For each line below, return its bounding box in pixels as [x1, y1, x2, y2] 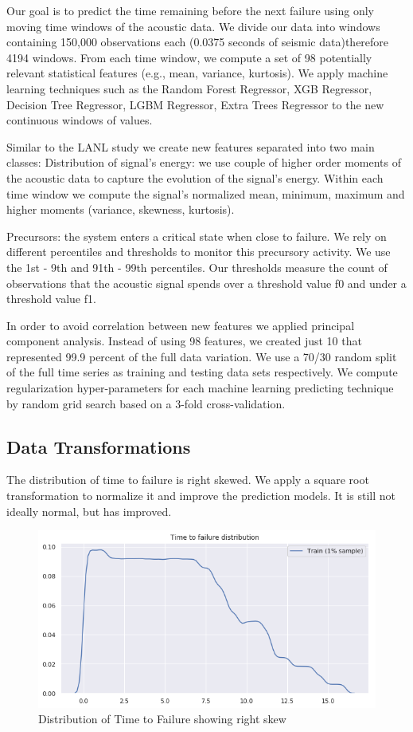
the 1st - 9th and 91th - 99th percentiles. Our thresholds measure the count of [6, 258, 388, 275]
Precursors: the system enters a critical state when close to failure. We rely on [6, 227, 387, 244]
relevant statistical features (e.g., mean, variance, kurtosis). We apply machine [6, 65, 388, 81]
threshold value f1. [6, 290, 96, 307]
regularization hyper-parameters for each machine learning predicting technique [6, 380, 394, 396]
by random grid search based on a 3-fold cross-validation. [6, 395, 286, 411]
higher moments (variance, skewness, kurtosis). [6, 201, 235, 218]
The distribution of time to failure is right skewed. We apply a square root [6, 471, 369, 488]
